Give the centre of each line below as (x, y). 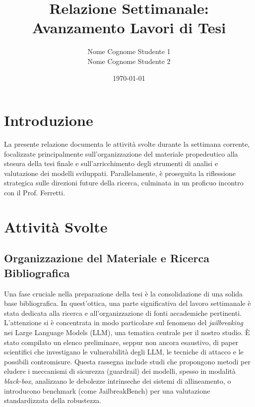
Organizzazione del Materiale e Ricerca (107, 258)
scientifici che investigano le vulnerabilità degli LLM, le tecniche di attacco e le (124, 352)
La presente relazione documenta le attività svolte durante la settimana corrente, (127, 144)
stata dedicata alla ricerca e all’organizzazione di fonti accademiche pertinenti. (123, 313)
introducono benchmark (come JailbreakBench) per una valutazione (107, 390)
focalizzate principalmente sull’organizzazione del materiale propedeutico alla (121, 153)
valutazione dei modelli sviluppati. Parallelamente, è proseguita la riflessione (120, 173)
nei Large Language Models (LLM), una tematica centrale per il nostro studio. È (127, 332)
